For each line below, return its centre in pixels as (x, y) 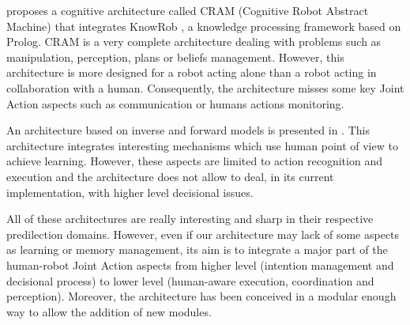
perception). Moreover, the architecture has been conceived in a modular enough (201, 296)
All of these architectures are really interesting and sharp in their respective (190, 219)
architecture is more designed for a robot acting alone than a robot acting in (192, 72)
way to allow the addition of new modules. (109, 311)
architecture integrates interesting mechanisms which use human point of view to (202, 145)
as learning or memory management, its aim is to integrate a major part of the (197, 249)
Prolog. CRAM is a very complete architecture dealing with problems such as (194, 42)
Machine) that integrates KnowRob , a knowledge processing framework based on (204, 26)
